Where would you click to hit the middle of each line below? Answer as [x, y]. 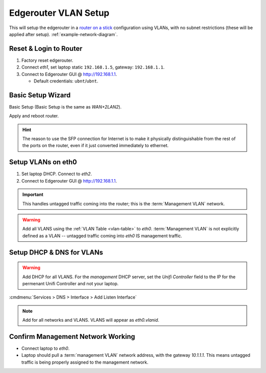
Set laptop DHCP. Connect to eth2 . [57, 174]
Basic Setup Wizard [40, 95]
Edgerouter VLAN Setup [59, 13]
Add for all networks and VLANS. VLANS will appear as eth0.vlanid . [91, 320]
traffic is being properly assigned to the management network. [85, 362]
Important [33, 194]
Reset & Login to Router [46, 49]
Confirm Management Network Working [72, 336]
